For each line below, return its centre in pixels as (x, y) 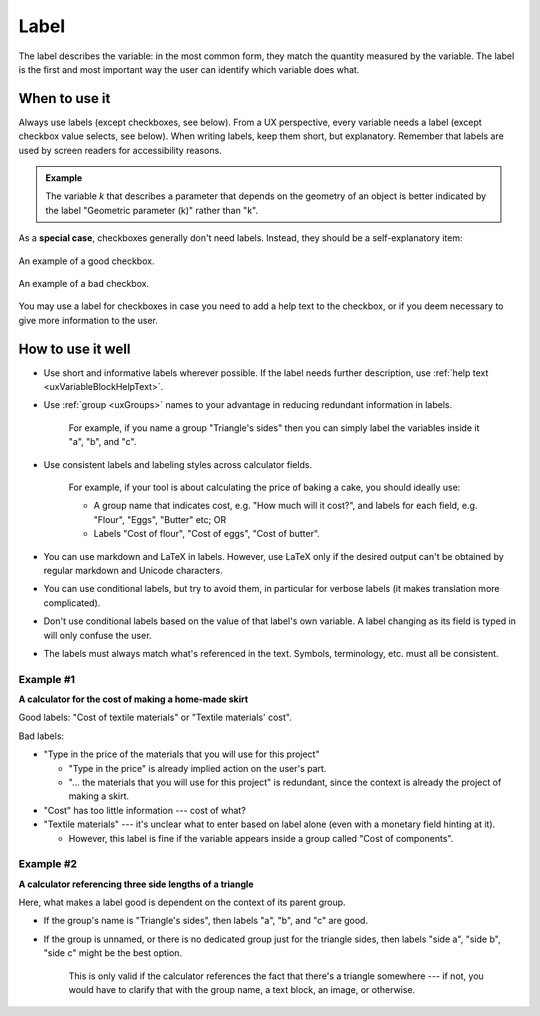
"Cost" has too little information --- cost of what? (145, 810)
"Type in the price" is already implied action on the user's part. (197, 768)
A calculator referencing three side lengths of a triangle (136, 884)
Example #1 (46, 679)
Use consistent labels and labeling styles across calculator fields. (178, 464)
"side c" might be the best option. (113, 953)
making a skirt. (99, 796)
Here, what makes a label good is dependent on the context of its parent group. (182, 902)
